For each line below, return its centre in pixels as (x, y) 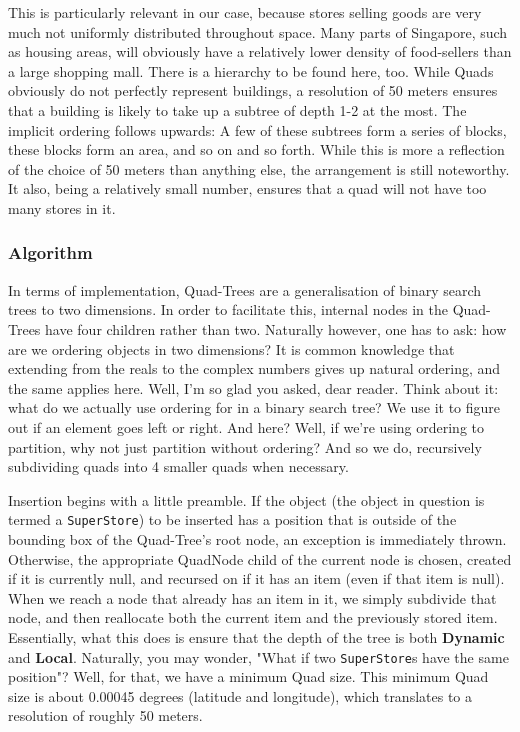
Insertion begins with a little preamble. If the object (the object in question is (246, 499)
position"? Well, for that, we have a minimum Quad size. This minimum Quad (248, 676)
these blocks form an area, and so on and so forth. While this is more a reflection (256, 149)
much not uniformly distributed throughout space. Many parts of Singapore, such (258, 31)
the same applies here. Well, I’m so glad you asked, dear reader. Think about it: (253, 387)
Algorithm (50, 252)
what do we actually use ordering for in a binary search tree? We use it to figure (254, 407)
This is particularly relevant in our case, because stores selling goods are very (245, 12)
